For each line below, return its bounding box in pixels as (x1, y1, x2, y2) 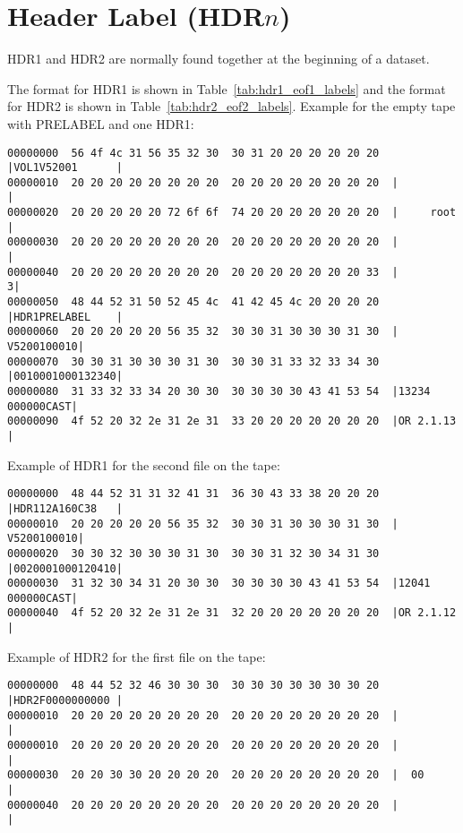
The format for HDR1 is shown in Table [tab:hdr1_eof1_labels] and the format (7, 79, 446, 98)
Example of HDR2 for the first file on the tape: (7, 647, 266, 666)
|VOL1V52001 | (7, 161, 123, 175)
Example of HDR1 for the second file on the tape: (7, 455, 280, 474)
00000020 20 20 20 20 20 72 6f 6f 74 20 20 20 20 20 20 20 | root (7, 206, 457, 219)
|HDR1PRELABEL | (7, 310, 123, 323)
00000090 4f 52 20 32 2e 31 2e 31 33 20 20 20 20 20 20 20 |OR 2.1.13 (7, 415, 457, 428)
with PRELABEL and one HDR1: (7, 114, 194, 133)
